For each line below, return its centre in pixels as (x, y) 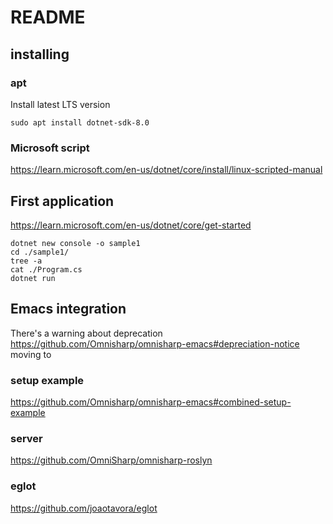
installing (40, 54)
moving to (31, 354)
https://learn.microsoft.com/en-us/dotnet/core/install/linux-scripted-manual (166, 170)
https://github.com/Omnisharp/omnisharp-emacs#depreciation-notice (155, 343)
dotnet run (33, 278)
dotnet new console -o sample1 (75, 243)
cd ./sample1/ (40, 252)
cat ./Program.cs (46, 269)
